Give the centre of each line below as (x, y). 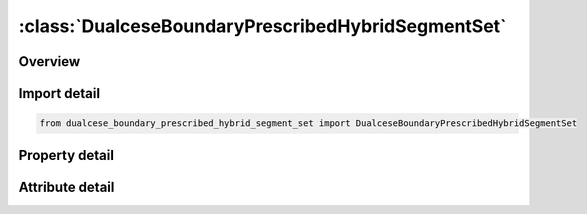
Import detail (59, 93)
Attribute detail (66, 186)
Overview (49, 61)
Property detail (66, 155)
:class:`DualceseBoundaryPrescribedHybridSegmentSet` (262, 26)
